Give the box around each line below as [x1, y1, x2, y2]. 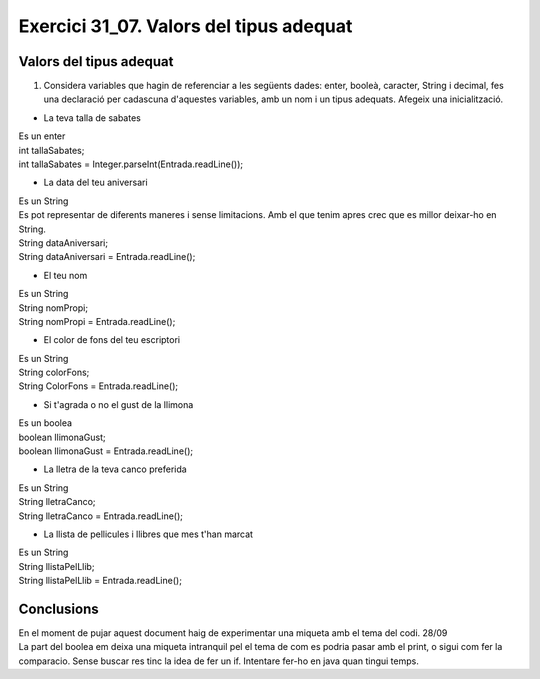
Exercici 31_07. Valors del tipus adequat [18, 15, 353, 37]
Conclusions [18, 600, 99, 617]
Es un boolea [18, 417, 73, 429]
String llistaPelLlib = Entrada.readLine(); [18, 575, 182, 587]
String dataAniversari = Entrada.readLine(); [18, 251, 196, 263]
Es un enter [18, 130, 66, 142]
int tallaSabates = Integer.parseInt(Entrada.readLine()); [18, 158, 244, 170]
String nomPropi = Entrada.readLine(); [18, 315, 176, 327]
